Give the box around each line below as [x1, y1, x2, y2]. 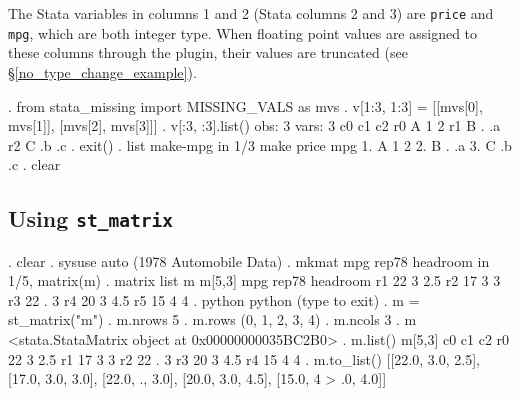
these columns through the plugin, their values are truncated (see [8, 42, 408, 63]
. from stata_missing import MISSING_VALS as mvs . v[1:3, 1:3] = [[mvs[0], [8, 95, 483, 116]
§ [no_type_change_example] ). [8, 61, 197, 82]
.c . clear [8, 154, 61, 175]
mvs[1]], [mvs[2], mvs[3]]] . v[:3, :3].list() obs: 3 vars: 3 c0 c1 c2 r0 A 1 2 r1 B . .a [8, 115, 501, 136]
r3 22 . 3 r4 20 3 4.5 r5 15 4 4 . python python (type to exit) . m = [8, 289, 420, 310]
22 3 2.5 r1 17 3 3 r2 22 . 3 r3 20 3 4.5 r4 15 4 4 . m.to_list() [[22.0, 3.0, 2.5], [8, 348, 480, 369]
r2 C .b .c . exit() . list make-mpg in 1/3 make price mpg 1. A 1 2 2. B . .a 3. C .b [8, 134, 512, 155]
